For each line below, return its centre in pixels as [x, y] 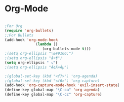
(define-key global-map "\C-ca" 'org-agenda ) [52, 90]
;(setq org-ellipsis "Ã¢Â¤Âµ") [37, 67]
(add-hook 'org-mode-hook [31, 40]
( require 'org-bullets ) [29, 31]
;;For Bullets [19, 35]
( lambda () [47, 44]
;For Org [14, 26]
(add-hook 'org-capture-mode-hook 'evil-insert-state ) [62, 85]
